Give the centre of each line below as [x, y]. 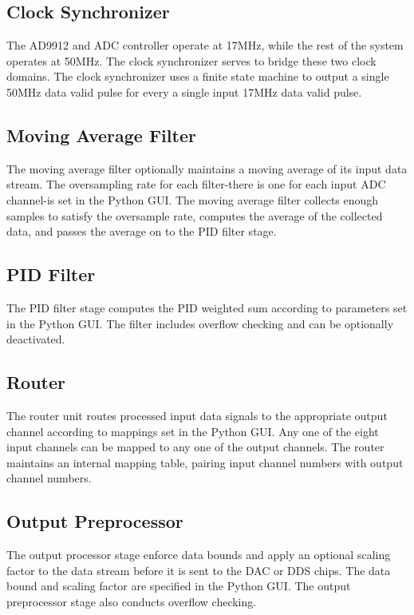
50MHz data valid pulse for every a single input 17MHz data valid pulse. [184, 91]
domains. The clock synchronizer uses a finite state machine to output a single [198, 76]
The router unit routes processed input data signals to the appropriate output [197, 415]
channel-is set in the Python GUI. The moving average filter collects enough [193, 199]
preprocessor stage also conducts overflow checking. [132, 601]
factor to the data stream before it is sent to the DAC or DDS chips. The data [199, 570]
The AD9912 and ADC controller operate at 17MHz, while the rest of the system [205, 45]
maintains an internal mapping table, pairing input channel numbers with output [205, 462]
